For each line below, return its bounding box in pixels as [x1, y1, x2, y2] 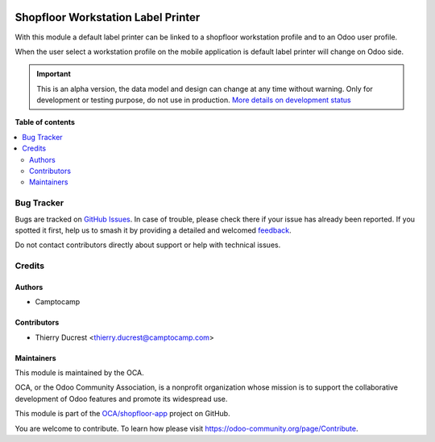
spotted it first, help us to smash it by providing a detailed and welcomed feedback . [14, 225, 292, 235]
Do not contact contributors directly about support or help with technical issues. [14, 240, 281, 250]
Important [36, 69, 72, 79]
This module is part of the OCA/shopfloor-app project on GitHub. [14, 409, 230, 419]
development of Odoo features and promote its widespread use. [14, 394, 228, 403]
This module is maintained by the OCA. [14, 368, 144, 378]
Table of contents [14, 118, 76, 127]
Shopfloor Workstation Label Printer [14, 10, 201, 24]
